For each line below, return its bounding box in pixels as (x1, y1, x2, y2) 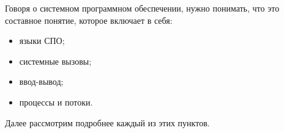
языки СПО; (19, 34, 65, 47)
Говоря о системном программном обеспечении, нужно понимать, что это (5, 2, 280, 14)
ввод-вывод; (19, 75, 64, 88)
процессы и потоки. (19, 95, 93, 108)
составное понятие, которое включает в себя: (5, 13, 173, 26)
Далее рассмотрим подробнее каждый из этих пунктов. (5, 116, 210, 129)
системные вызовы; (19, 54, 92, 67)
